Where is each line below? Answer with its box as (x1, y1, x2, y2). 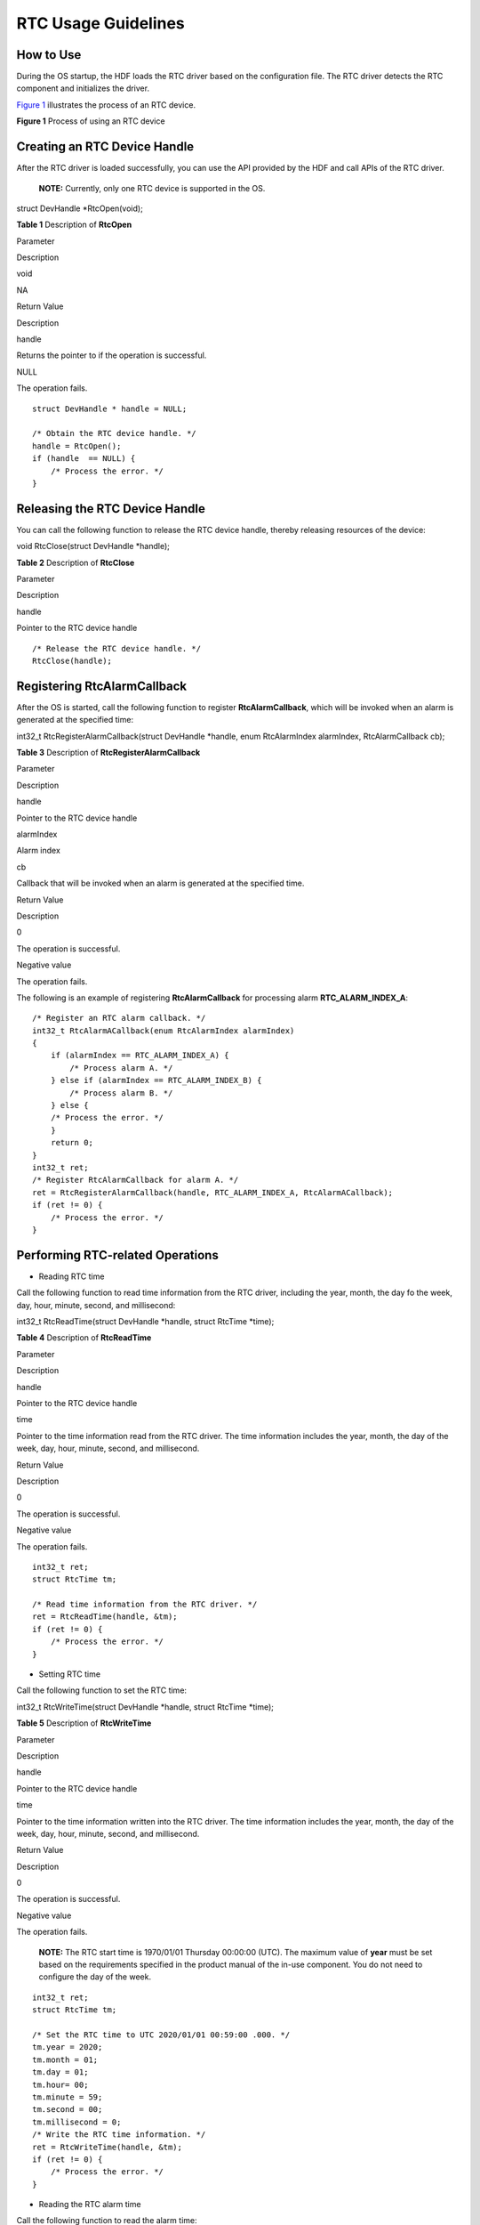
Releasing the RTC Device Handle (16, 501, 206, 516)
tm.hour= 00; (32, 2079, 89, 2090)
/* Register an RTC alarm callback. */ (32, 1013, 206, 1023)
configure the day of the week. (38, 1971, 151, 1982)
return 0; (50, 1137, 93, 1148)
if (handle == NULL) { (32, 454, 136, 464)
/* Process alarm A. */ (69, 1063, 173, 1072)
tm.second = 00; (32, 2105, 103, 2115)
